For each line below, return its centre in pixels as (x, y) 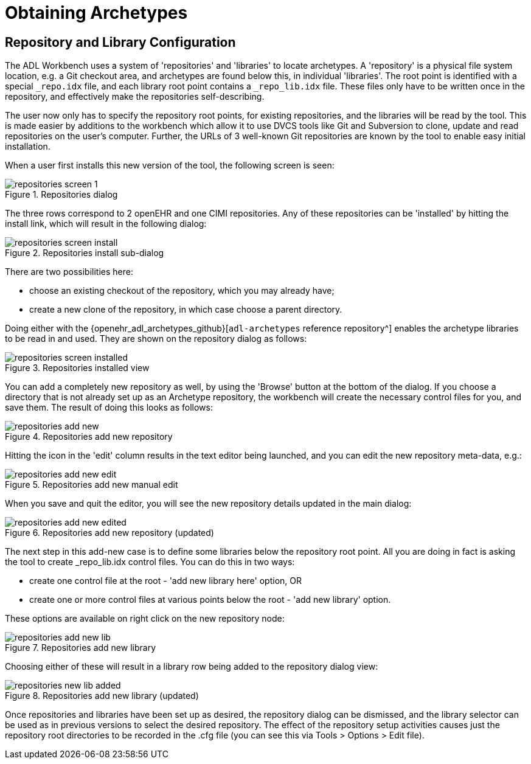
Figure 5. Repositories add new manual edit (92, 485)
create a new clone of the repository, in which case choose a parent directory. (186, 310)
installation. (28, 147)
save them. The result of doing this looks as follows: (109, 408)
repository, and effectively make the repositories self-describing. (135, 97)
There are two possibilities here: (69, 272)
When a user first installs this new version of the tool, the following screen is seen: (170, 165)
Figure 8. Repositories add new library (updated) (102, 696)
